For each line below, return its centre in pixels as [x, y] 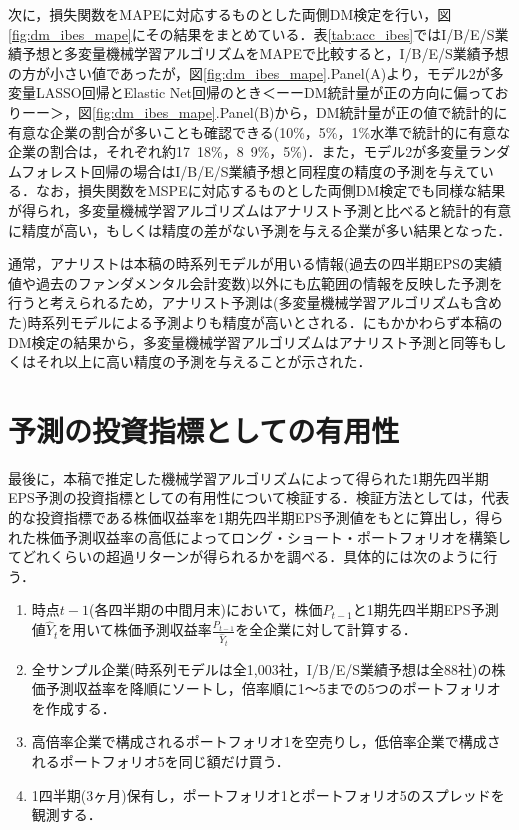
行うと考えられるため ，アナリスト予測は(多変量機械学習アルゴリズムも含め [255, 302]
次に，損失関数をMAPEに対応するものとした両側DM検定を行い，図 [230, 14]
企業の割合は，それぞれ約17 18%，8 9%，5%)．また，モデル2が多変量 [238, 151]
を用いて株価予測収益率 [135, 629]
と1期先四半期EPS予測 [425, 609]
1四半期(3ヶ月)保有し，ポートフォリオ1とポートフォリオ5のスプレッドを [268, 794]
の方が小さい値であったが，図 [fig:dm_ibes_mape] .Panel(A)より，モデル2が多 [256, 72]
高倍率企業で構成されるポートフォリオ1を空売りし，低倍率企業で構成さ [266, 741]
